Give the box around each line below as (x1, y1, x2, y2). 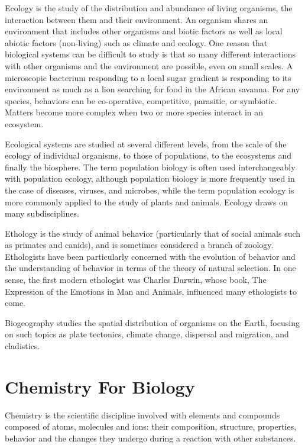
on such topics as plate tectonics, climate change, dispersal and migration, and (5, 328, 289, 340)
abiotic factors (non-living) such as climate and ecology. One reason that (5, 36, 268, 49)
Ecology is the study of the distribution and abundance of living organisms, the (5, 2, 293, 14)
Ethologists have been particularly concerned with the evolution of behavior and (5, 250, 296, 262)
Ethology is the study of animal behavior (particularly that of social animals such (5, 227, 301, 239)
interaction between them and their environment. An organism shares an (5, 13, 268, 25)
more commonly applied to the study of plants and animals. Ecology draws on (5, 195, 288, 208)
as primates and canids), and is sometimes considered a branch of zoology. (5, 238, 274, 251)
